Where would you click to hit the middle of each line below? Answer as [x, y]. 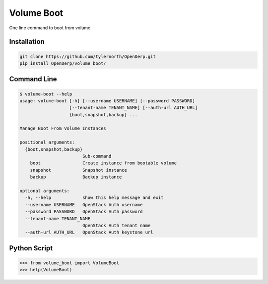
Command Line [33, 79]
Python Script [31, 248]
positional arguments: [47, 142]
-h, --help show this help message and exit [94, 198]
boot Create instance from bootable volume [103, 163]
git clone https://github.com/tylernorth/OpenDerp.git [88, 56]
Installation [27, 42]
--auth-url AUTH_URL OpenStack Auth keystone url [89, 232]
